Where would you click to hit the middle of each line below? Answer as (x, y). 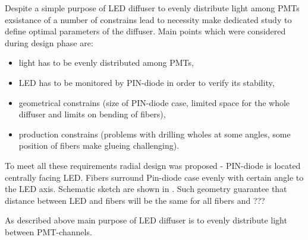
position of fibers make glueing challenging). (99, 145)
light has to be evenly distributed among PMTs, (106, 63)
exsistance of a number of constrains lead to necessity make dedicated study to (148, 19)
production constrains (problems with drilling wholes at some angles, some (155, 134)
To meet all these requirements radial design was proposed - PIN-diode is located (153, 165)
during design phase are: (49, 42)
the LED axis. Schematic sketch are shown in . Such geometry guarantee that (146, 189)
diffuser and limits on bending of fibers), (92, 114)
